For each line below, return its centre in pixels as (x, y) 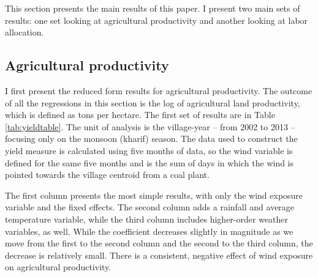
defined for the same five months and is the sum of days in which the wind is (150, 162)
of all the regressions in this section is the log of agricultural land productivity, (153, 102)
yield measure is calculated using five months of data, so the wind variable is (149, 150)
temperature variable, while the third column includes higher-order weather (147, 219)
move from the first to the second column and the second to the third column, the (159, 243)
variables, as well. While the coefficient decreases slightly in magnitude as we (149, 231)
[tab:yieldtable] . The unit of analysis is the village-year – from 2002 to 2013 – (150, 126)
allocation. (25, 32)
